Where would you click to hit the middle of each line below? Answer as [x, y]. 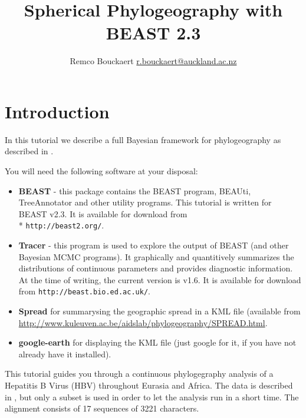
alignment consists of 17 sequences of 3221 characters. [102, 408]
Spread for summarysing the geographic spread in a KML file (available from [159, 311]
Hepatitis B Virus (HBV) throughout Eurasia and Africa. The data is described [149, 385]
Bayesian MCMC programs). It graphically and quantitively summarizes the [156, 256]
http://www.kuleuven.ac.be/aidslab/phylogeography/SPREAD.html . [143, 322]
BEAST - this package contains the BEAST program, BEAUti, [135, 190]
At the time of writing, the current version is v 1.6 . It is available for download [160, 279]
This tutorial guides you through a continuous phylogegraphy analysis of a [139, 374]
